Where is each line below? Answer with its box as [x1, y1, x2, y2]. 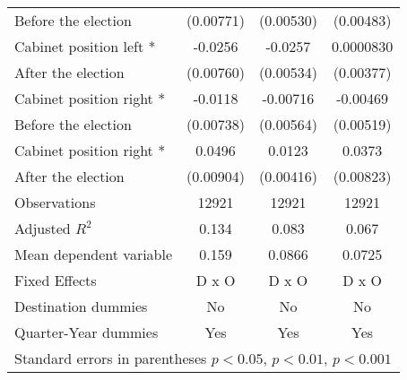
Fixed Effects [14, 270, 97, 290]
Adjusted [14, 218, 71, 238]
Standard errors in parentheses [14, 348, 207, 368]
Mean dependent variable [14, 244, 173, 264]
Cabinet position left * [14, 36, 156, 56]
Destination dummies [14, 296, 148, 316]
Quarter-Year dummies [14, 322, 159, 342]
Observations [14, 192, 96, 212]
